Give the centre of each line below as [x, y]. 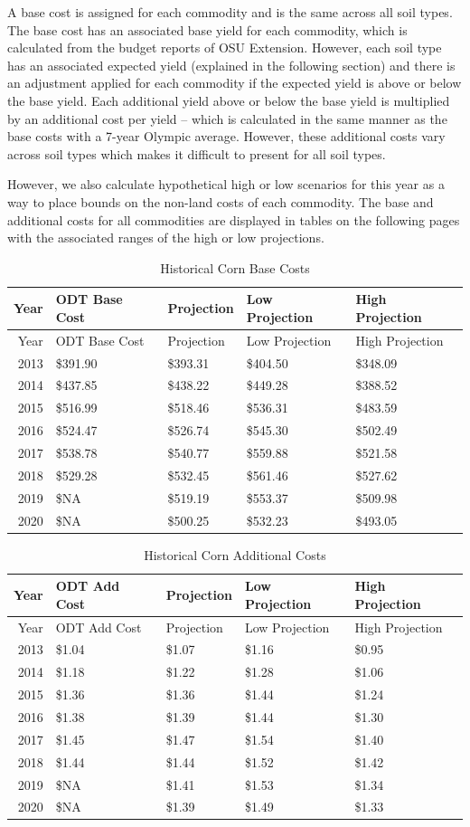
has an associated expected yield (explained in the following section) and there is [231, 65]
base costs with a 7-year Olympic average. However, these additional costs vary [226, 136]
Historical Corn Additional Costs [235, 554]
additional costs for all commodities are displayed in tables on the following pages [234, 219]
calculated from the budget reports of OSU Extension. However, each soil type [225, 48]
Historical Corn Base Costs [235, 267]
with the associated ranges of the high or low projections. [166, 238]
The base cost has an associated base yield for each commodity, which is [207, 29]
